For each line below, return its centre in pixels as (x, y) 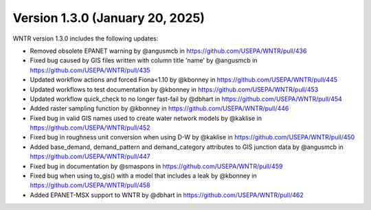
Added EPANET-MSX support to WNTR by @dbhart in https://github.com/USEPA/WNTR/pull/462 (167, 195)
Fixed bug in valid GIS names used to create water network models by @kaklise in (146, 118)
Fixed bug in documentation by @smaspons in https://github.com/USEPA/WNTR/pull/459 (156, 166)
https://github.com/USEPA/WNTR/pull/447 (90, 156)
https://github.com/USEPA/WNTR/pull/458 (90, 185)
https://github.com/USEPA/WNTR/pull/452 (90, 128)
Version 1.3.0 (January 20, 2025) (109, 18)
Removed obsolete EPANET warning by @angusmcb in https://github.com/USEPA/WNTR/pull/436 (168, 51)
